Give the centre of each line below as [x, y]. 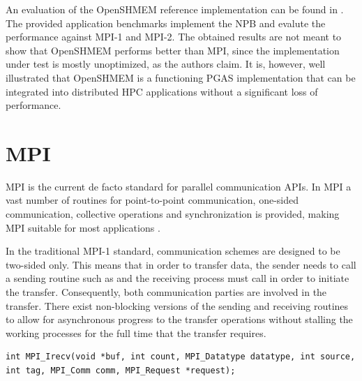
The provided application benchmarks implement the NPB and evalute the [166, 23]
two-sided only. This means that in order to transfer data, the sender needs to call [181, 264]
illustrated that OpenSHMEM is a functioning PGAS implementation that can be [181, 77]
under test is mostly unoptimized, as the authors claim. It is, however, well [166, 64]
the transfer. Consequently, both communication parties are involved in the [166, 292]
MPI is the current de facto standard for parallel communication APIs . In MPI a [179, 186]
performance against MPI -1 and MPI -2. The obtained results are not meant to [174, 37]
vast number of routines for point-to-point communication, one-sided [152, 200]
